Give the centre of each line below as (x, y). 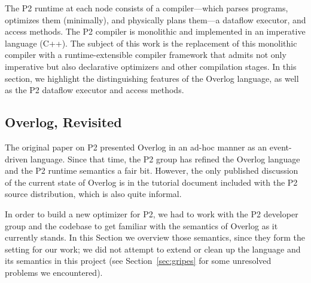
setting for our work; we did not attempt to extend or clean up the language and (153, 249)
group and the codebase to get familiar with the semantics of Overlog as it (141, 225)
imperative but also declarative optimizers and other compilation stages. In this (151, 66)
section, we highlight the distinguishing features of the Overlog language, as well (152, 78)
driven (16, 159)
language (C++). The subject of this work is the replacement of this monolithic (151, 43)
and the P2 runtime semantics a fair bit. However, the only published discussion (152, 170)
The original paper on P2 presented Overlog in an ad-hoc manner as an (136, 147)
